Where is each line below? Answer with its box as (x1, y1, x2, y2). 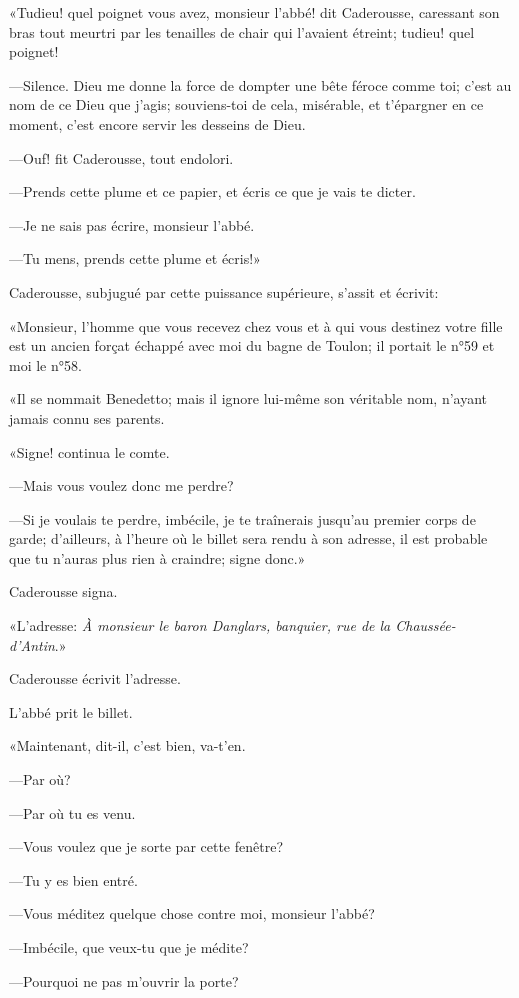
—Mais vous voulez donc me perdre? (9, 475, 234, 496)
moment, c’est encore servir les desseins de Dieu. (9, 113, 306, 134)
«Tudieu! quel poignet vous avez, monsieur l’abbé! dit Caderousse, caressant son (9, 2, 500, 22)
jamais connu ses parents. (9, 407, 165, 428)
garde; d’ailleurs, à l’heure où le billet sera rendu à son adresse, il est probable (9, 528, 488, 549)
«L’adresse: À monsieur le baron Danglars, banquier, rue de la (9, 615, 391, 636)
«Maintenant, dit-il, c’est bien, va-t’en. (9, 735, 246, 756)
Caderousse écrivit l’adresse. (9, 668, 181, 689)
